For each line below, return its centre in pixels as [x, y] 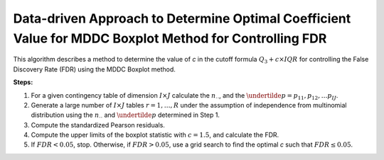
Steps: [23, 82]
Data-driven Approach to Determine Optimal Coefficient [182, 18]
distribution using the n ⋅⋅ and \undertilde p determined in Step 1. [126, 116]
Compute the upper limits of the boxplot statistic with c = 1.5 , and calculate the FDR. [155, 135]
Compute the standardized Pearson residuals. [98, 125]
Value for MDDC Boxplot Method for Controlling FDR [170, 38]
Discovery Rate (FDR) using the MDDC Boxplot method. [94, 69]
